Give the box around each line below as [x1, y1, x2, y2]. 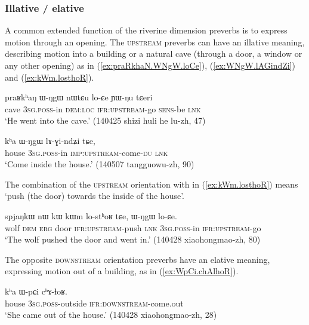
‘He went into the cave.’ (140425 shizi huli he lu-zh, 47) [5, 114, 206, 127]
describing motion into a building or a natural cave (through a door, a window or [5, 47, 302, 60]
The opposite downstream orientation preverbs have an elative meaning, [5, 253, 270, 265]
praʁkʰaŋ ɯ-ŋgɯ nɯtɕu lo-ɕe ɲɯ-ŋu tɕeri [5, 91, 153, 103]
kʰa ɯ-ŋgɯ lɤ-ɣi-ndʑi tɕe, [5, 134, 95, 146]
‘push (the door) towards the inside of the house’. [5, 189, 185, 202]
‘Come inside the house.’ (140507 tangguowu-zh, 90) [5, 158, 194, 170]
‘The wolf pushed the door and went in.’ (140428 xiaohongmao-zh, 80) [5, 233, 261, 246]
